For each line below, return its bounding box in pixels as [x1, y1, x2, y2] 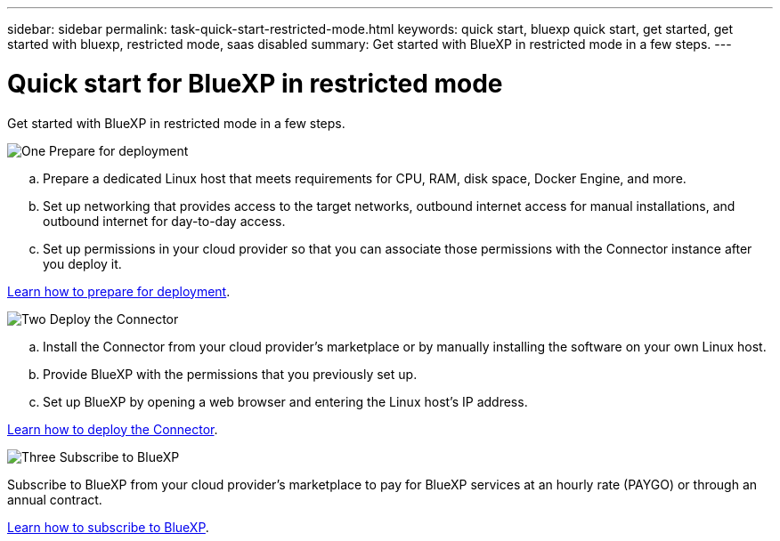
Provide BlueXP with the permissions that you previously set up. [43, 366, 418, 382]
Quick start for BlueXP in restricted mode [7, 68, 503, 99]
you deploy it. [43, 255, 122, 271]
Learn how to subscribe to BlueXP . [7, 519, 209, 535]
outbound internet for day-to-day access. [43, 213, 286, 229]
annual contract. [7, 491, 102, 507]
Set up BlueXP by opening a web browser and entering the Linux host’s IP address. [43, 393, 528, 409]
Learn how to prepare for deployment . [7, 283, 231, 299]
